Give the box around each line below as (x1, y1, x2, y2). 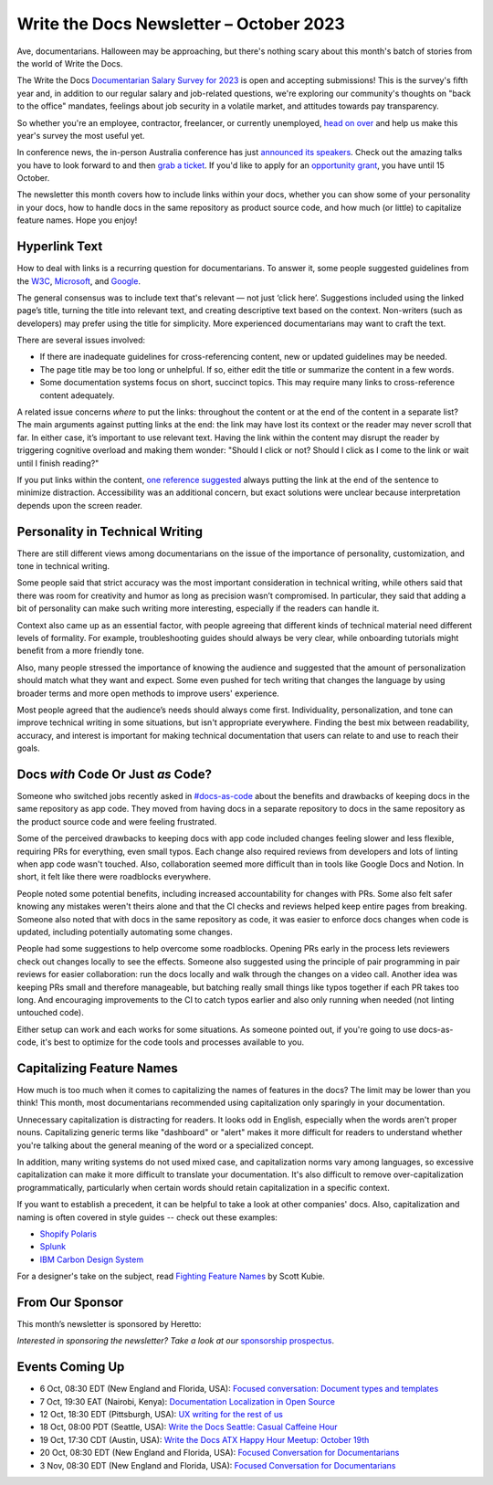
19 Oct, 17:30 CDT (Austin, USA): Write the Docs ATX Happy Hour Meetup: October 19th (39, 1434, 370, 1445)
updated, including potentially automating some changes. (16, 926, 233, 937)
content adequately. (39, 389, 115, 401)
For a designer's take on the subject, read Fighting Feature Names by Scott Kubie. (16, 1270, 326, 1282)
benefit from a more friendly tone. (16, 645, 145, 657)
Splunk (39, 1241, 67, 1252)
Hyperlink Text (16, 238, 103, 255)
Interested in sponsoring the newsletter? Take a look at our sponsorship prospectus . (16, 1335, 335, 1346)
